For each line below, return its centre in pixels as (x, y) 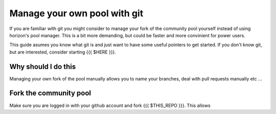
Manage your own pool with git (76, 13)
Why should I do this (43, 66)
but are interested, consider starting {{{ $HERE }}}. (63, 52)
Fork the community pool (50, 93)
